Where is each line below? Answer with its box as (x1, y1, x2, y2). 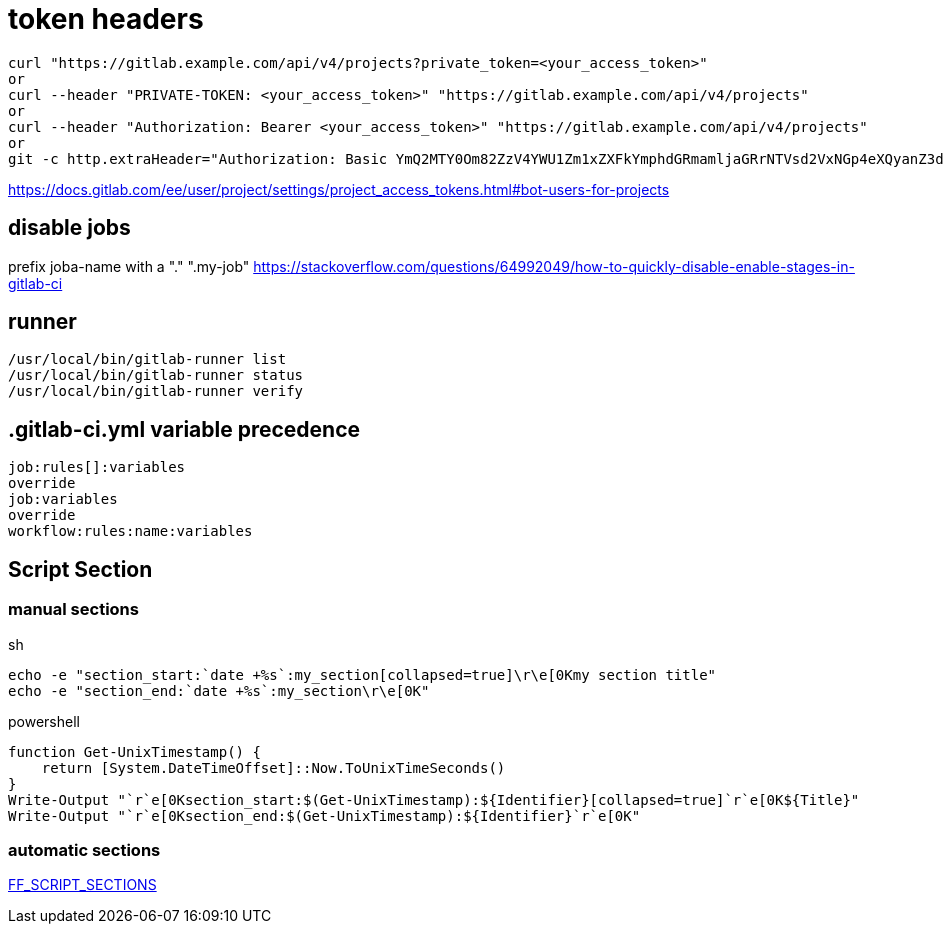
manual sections (8, 599, 139, 620)
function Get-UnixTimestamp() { (8, 743, 261, 760)
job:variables (8, 491, 118, 508)
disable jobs (8, 215, 131, 241)
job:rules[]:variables (8, 459, 186, 476)
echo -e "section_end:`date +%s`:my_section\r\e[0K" (8, 682, 430, 699)
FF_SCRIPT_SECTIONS (8, 876, 157, 894)
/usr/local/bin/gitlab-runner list (8, 351, 287, 368)
